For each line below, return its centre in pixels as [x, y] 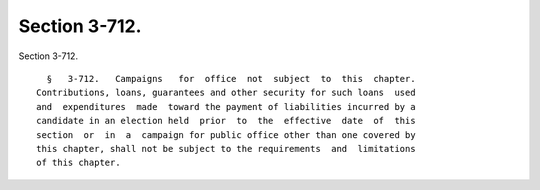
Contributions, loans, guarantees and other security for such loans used [226, 93]
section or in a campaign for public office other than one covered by [226, 134]
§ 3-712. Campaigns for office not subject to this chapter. [231, 78]
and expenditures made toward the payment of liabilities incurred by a [226, 106]
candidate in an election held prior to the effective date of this [226, 121]
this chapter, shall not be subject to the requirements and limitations [226, 148]
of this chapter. [78, 163]
